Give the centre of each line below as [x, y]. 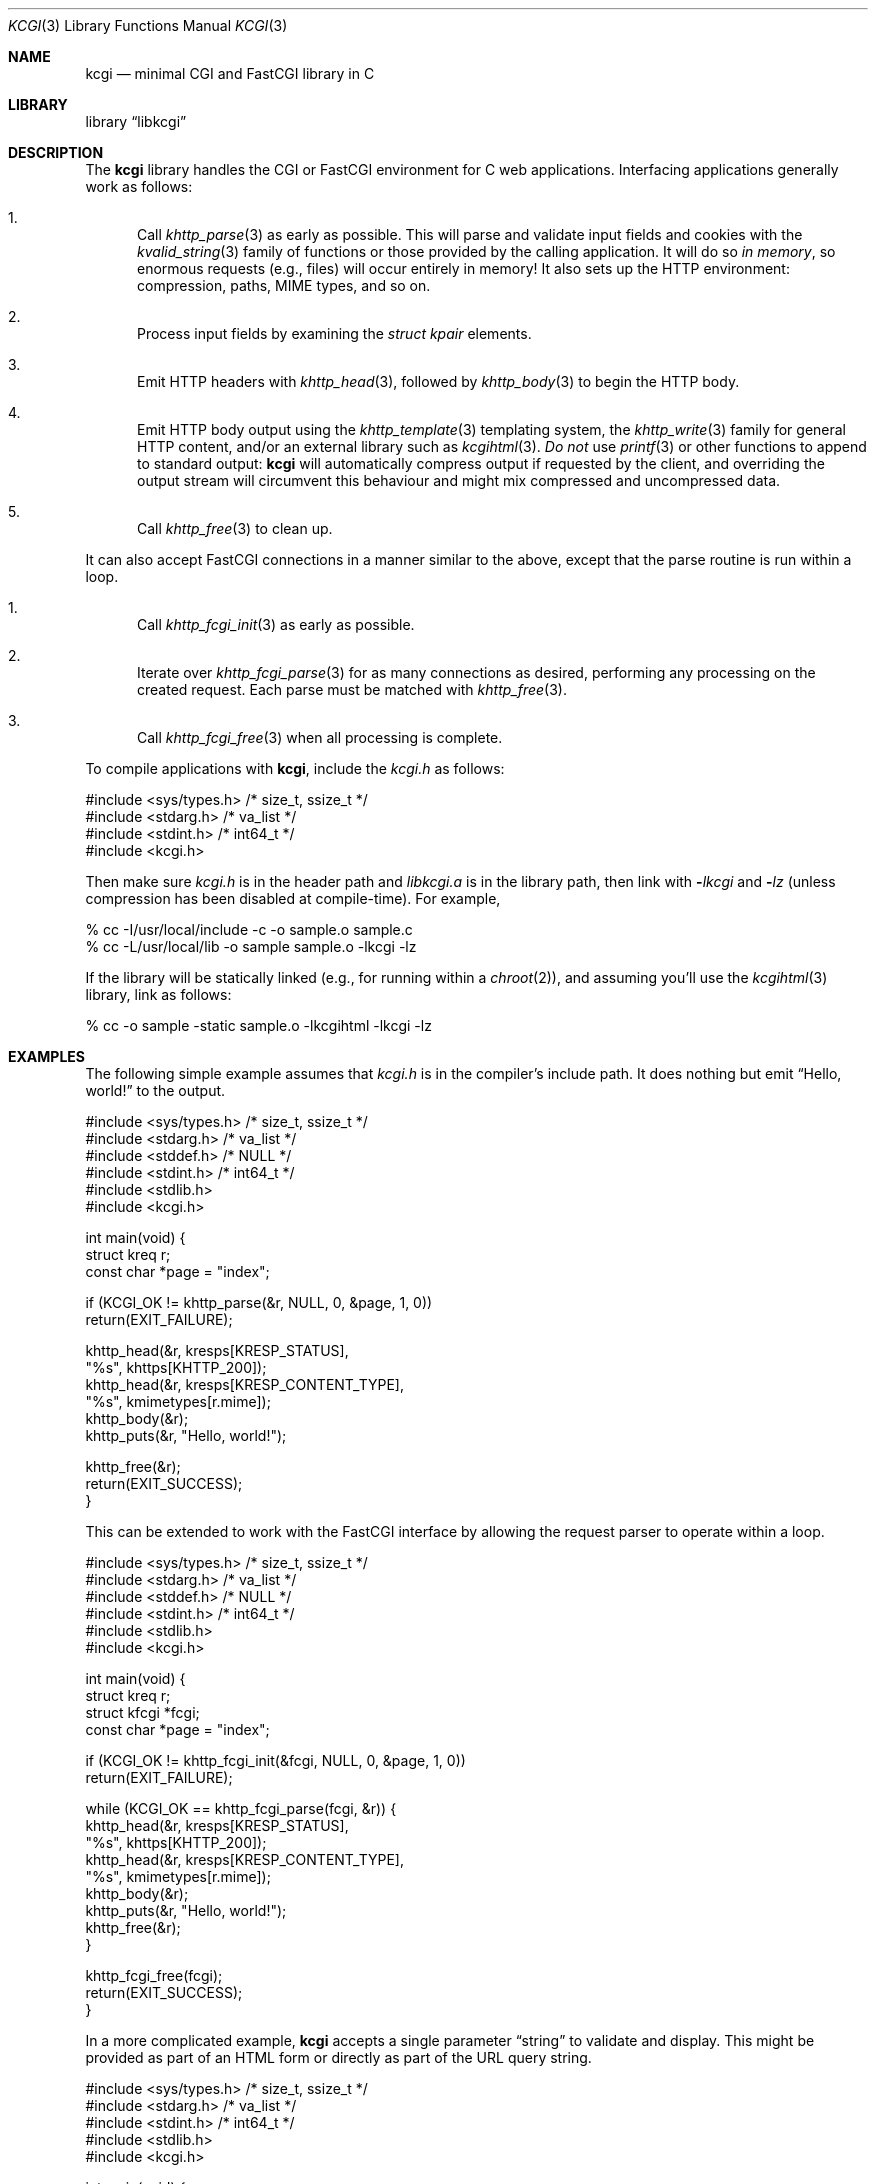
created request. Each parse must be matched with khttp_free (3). [352, 689]
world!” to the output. [155, 1090]
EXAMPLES [46, 1056]
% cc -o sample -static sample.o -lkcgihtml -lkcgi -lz [258, 1025]
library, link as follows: [158, 994]
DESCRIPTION [56, 152]
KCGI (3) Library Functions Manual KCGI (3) [148, 25]
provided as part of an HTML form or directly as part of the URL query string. [338, 2057]
